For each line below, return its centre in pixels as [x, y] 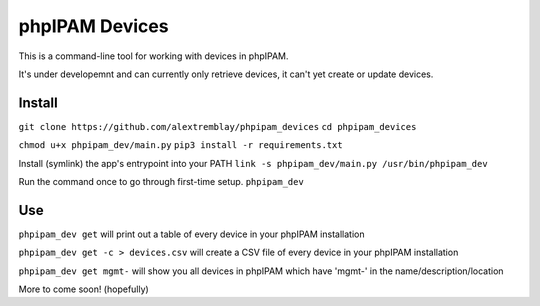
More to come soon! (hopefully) [83, 289]
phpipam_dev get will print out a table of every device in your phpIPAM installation [191, 234]
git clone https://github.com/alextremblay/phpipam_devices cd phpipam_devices [217, 126]
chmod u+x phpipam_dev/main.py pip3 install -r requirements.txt [181, 145]
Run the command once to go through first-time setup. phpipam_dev [161, 182]
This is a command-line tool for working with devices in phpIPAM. [153, 56]
